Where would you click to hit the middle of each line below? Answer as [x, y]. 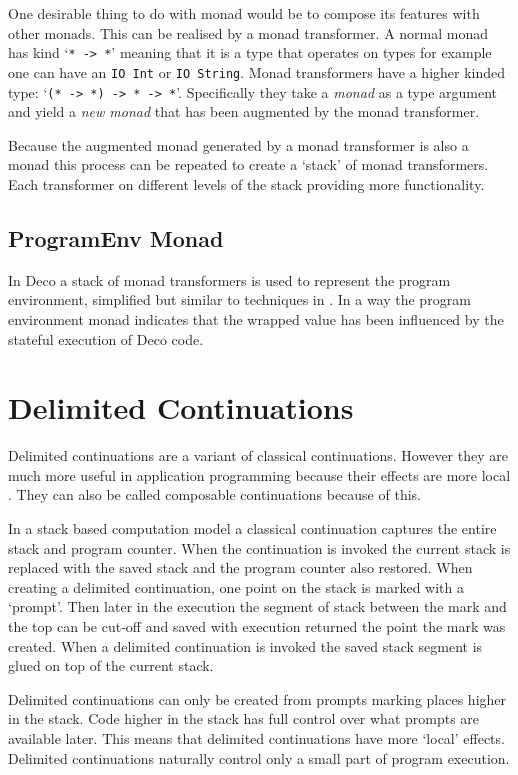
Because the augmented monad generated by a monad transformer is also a [238, 144]
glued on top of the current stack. [111, 665]
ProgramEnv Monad [116, 237]
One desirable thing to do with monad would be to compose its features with [244, 13]
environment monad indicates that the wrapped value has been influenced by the [256, 318]
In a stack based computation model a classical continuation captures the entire [252, 528]
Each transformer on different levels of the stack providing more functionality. [246, 183]
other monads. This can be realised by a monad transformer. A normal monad [248, 32]
